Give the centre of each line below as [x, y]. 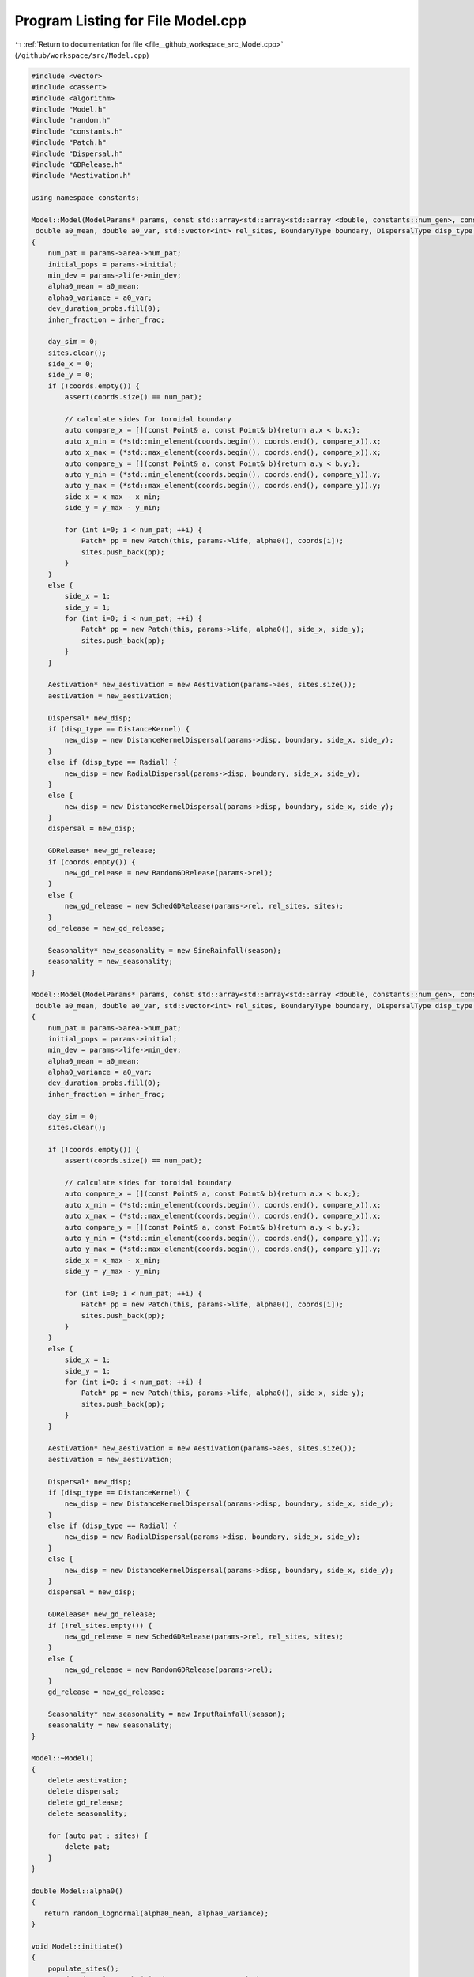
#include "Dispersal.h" [77, 153]
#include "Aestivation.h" [81, 176]
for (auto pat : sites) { [98, 1836]
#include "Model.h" [69, 110]
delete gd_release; [86, 1802]
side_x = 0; [71, 364]
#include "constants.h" [77, 131]
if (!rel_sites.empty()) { [100, 1625]
